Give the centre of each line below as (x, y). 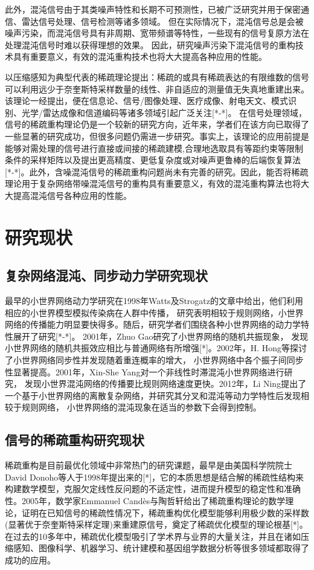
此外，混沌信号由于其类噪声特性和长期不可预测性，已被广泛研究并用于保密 (153, 9)
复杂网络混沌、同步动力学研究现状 (106, 275)
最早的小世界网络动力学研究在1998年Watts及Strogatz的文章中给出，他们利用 (154, 301)
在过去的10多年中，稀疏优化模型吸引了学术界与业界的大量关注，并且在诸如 (153, 536)
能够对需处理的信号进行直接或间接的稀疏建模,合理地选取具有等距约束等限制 (154, 148)
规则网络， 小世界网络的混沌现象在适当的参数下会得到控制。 (141, 407)
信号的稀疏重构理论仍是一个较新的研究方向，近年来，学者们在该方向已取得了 (157, 124)
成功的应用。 (30, 559)
